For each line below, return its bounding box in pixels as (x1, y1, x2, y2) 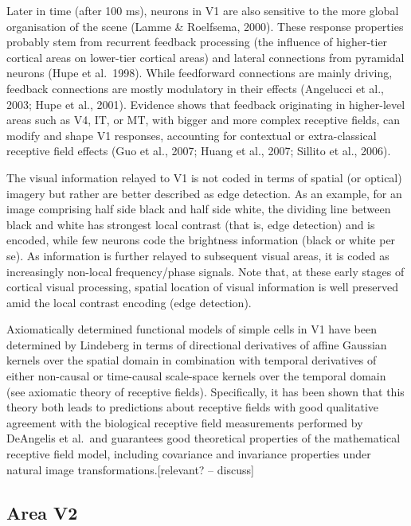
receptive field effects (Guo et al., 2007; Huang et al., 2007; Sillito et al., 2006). (6, 142, 391, 159)
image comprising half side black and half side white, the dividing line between (6, 201, 391, 217)
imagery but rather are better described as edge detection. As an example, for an (6, 185, 402, 201)
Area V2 (6, 500, 78, 524)
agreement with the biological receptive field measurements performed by (6, 414, 363, 431)
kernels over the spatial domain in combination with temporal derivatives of (6, 352, 377, 368)
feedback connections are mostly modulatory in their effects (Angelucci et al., (6, 80, 384, 96)
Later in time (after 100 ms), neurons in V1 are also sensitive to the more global (6, 2, 399, 18)
